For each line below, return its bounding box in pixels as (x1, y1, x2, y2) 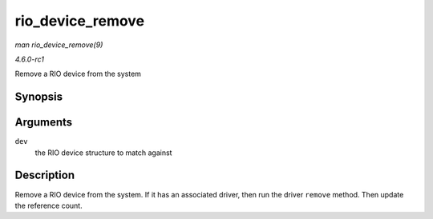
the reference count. (14, 201, 83, 210)
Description (14, 169, 75, 182)
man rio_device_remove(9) (14, 40, 103, 50)
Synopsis (14, 90, 63, 104)
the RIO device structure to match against (34, 148, 172, 157)
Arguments (14, 116, 73, 129)
